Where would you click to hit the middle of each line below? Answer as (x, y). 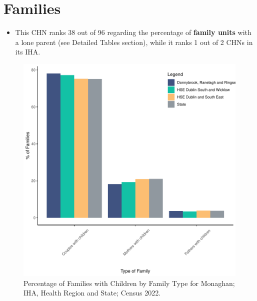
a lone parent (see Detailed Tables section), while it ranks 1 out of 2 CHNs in (134, 42)
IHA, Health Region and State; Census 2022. (92, 293)
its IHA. (28, 52)
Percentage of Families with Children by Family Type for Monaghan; (129, 283)
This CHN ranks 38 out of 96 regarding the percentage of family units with (133, 32)
